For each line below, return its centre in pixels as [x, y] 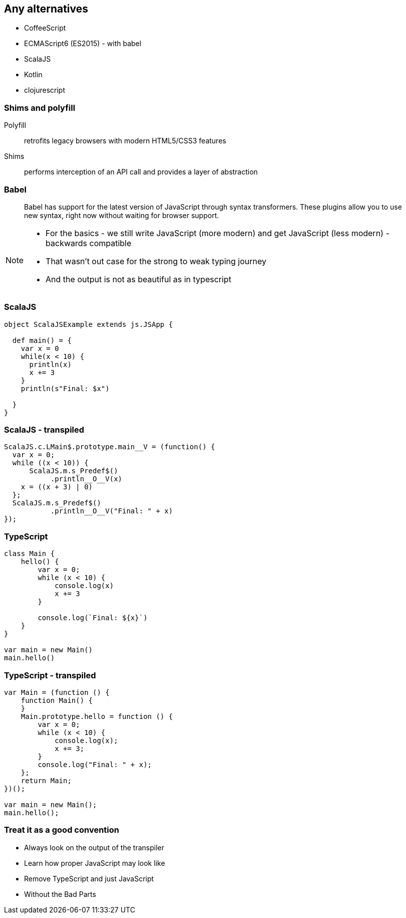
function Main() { [57, 700]
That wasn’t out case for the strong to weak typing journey [156, 261]
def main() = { [42, 340]
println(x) [50, 364]
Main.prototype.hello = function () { [97, 716]
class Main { [30, 554]
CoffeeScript [45, 28]
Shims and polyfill [40, 108]
